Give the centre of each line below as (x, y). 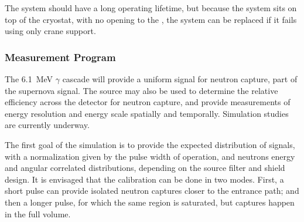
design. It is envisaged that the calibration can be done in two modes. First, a (144, 179)
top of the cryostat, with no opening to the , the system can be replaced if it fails (151, 19)
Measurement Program (60, 57)
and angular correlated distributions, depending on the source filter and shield (145, 168)
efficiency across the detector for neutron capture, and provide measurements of (148, 102)
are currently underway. (47, 125)
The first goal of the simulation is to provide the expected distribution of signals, (150, 144)
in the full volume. (38, 213)
